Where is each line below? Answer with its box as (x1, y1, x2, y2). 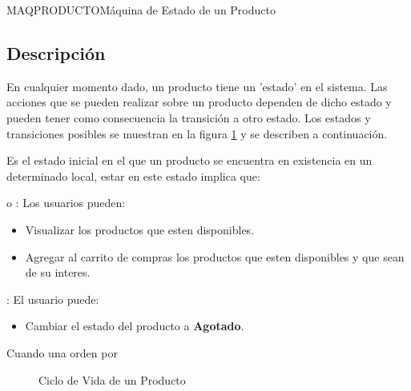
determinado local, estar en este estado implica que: (6, 167, 260, 184)
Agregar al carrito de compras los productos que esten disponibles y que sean (25, 248, 405, 265)
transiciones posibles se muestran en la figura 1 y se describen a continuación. (6, 125, 388, 142)
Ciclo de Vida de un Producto (38, 371, 186, 388)
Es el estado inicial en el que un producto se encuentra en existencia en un (6, 152, 373, 169)
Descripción (6, 40, 106, 65)
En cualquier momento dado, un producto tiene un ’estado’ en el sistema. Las (6, 78, 388, 94)
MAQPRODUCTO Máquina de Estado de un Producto (6, 2, 276, 18)
